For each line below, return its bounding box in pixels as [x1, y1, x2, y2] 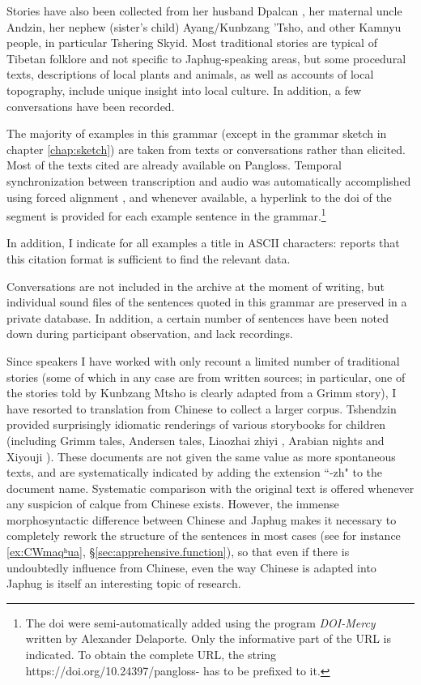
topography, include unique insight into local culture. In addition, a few [6, 81, 362, 98]
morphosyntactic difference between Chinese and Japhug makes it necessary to [6, 511, 397, 528]
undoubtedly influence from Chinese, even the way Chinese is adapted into [6, 559, 376, 576]
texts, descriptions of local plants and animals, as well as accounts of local [6, 66, 374, 83]
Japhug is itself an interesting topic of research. [6, 575, 241, 592]
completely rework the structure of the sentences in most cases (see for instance [6, 527, 401, 544]
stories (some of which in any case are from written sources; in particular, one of [6, 368, 406, 385]
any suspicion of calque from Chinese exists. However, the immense [6, 495, 339, 512]
